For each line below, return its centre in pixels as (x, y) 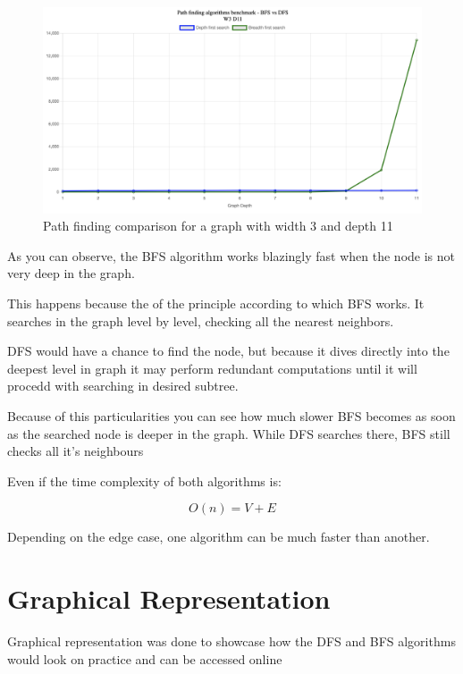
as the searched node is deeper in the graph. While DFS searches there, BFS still (229, 433)
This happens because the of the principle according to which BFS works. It (216, 303)
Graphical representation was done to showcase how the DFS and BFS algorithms (231, 641)
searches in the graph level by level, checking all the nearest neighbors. (201, 320)
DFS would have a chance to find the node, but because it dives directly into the (228, 351)
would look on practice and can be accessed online (145, 658)
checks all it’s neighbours (76, 451)
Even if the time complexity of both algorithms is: (144, 480)
